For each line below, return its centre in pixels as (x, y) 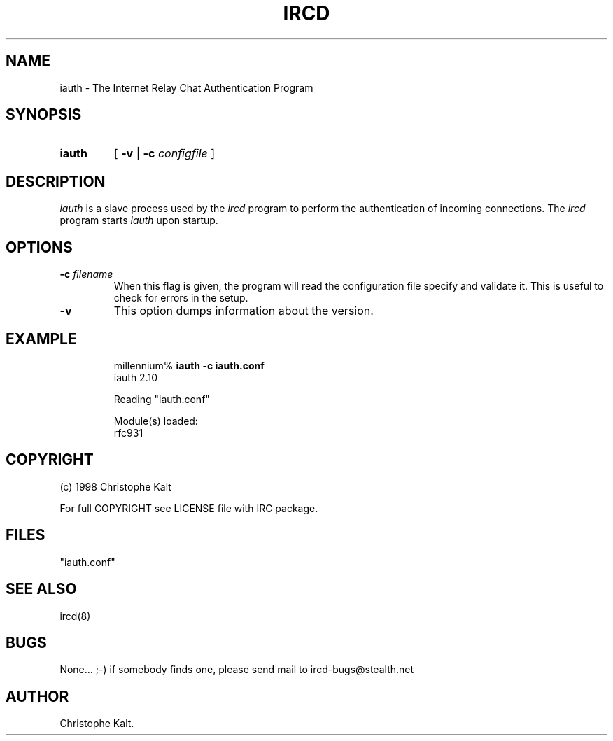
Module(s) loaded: (156, 421)
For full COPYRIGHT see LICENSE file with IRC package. (189, 508)
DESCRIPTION (56, 181)
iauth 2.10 (136, 377)
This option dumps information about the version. (244, 311)
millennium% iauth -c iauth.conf (189, 365)
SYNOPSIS (44, 115)
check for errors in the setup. (181, 298)
